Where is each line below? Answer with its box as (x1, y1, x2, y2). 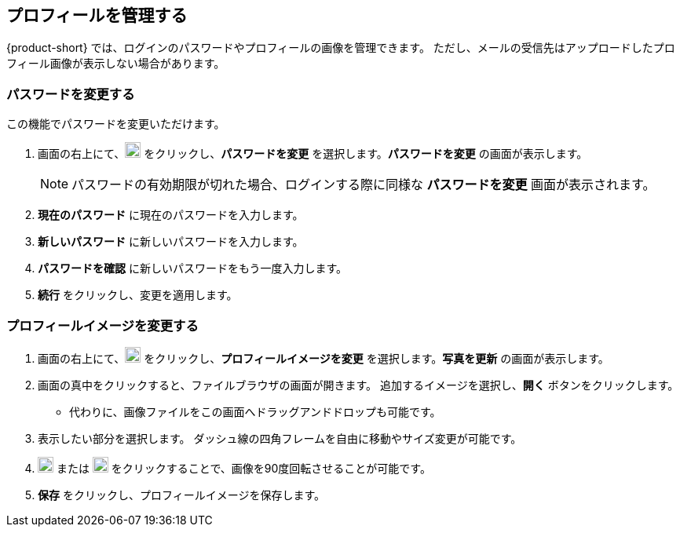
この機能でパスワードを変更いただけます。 (6, 117, 225, 131)
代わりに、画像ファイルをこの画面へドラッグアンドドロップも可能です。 (69, 404, 441, 418)
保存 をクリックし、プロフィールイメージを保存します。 (38, 487, 325, 502)
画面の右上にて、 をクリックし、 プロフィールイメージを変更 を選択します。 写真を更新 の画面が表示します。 (38, 351, 609, 365)
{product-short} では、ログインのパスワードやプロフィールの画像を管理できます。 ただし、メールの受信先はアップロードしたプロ (6, 41, 675, 55)
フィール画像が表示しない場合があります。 (6, 57, 225, 71)
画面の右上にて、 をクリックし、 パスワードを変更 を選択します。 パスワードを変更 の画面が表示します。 (38, 147, 588, 161)
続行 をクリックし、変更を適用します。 (38, 288, 238, 302)
